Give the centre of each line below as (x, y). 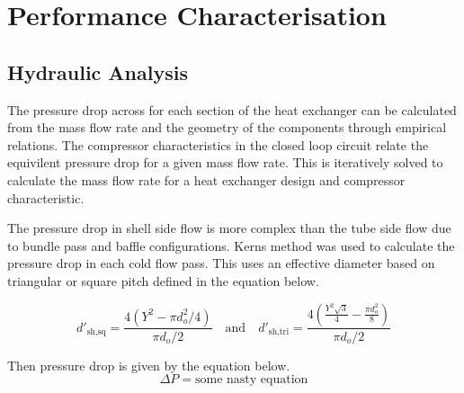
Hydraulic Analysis (98, 71)
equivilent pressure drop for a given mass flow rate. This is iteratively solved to (225, 162)
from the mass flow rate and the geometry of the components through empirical (227, 127)
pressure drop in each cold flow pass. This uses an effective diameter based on (221, 263)
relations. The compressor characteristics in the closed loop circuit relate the (218, 144)
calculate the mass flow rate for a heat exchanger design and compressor (206, 179)
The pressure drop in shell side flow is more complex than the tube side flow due (229, 228)
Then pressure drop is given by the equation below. (149, 365)
